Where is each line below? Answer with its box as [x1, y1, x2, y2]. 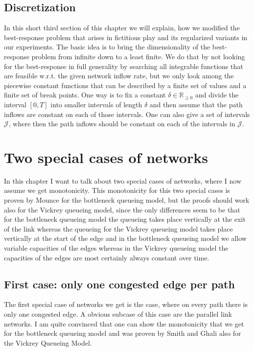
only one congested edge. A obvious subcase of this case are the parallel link [4, 309, 232, 319]
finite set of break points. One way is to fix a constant [4, 90, 166, 100]
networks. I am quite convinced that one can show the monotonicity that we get [4, 318, 244, 328]
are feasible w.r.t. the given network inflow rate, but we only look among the [4, 70, 234, 81]
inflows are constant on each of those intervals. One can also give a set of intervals [4, 109, 250, 119]
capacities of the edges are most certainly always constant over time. [4, 252, 209, 262]
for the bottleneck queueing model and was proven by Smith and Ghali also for [4, 328, 241, 338]
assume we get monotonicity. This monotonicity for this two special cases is [4, 185, 230, 195]
